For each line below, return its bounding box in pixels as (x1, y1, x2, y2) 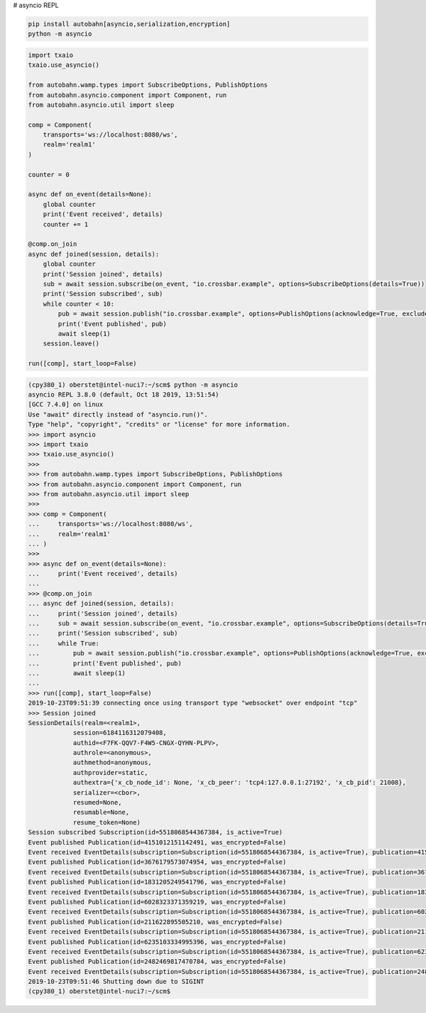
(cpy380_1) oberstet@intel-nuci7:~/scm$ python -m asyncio (28, 380, 238, 389)
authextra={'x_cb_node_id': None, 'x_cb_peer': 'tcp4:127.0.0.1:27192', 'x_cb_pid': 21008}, (72, 778, 406, 787)
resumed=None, (72, 798, 122, 807)
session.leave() (43, 340, 99, 348)
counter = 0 (28, 171, 70, 178)
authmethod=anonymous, (72, 759, 152, 767)
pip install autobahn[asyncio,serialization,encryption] (28, 20, 231, 28)
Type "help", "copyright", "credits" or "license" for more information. (28, 420, 290, 429)
